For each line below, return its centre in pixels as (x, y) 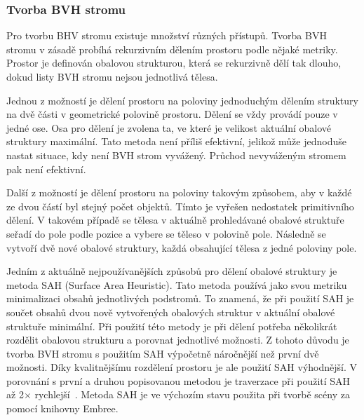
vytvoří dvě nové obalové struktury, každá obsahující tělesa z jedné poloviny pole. (182, 247)
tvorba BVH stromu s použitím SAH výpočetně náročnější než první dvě (163, 353)
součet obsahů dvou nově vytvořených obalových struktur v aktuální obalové (171, 312)
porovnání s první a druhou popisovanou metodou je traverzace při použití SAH (178, 380)
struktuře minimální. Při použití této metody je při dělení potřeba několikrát (172, 326)
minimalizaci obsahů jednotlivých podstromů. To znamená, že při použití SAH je (180, 298)
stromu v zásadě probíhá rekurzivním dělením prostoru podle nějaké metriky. (172, 49)
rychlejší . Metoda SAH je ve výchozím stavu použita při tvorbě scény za (192, 394)
